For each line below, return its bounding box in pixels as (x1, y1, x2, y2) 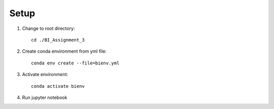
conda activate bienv (31, 83, 85, 89)
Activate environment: (22, 71, 68, 78)
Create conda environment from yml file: (22, 48, 107, 54)
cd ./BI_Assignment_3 (31, 37, 85, 43)
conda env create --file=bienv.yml (31, 60, 120, 66)
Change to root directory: (22, 25, 75, 31)
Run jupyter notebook (22, 94, 67, 100)
